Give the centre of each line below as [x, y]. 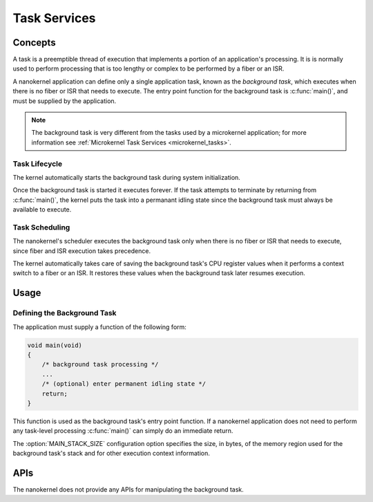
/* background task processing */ [100, 364]
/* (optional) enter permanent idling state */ [124, 384]
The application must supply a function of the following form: [99, 327]
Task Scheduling [41, 227]
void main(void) [55, 345]
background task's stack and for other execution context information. [111, 454]
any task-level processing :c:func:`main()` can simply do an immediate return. [123, 431]
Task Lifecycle [38, 164]
